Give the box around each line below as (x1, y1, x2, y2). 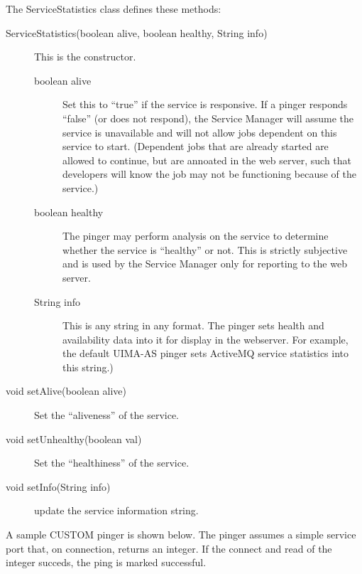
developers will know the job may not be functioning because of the (62, 166, 356, 181)
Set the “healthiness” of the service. (34, 455, 190, 470)
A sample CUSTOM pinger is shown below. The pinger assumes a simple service (6, 527, 356, 542)
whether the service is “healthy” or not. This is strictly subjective (62, 242, 348, 257)
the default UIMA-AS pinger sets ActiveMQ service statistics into (62, 346, 349, 361)
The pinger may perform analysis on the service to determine (62, 228, 329, 243)
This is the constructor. (34, 49, 136, 64)
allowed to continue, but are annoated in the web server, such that (62, 152, 352, 167)
